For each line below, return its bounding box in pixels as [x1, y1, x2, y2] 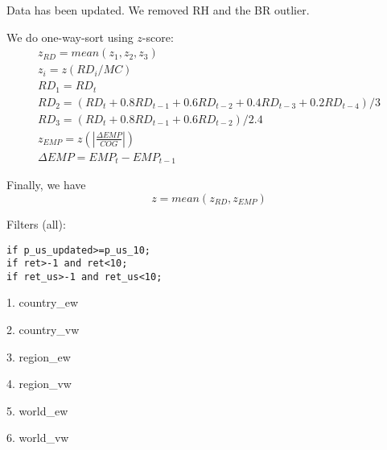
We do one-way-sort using [6, 28, 134, 45]
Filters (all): [6, 215, 66, 232]
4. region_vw [6, 375, 72, 392]
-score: [142, 28, 174, 45]
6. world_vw [6, 429, 69, 446]
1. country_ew [6, 294, 79, 311]
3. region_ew [6, 348, 71, 365]
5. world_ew [6, 402, 68, 419]
